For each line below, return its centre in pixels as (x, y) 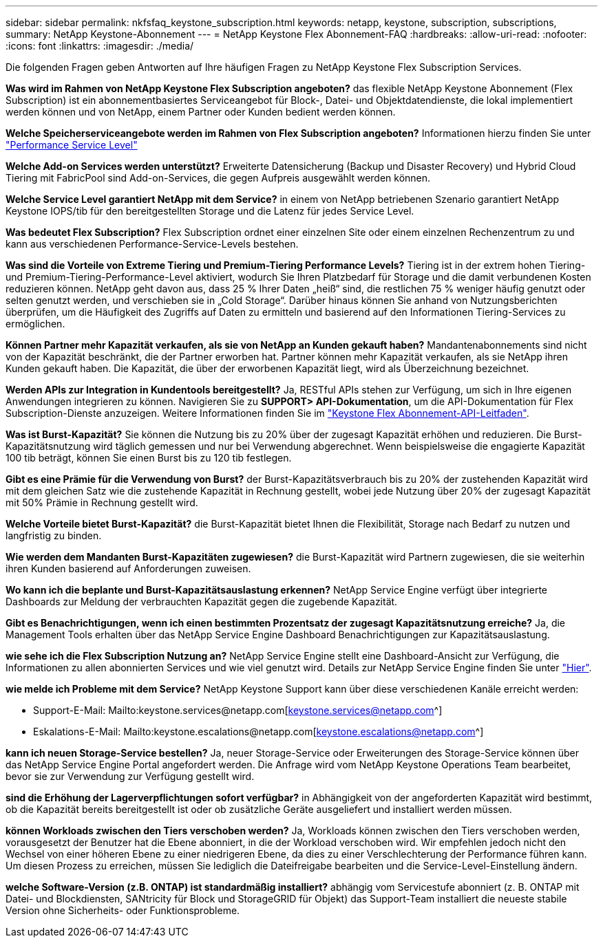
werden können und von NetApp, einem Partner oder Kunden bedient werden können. (201, 112)
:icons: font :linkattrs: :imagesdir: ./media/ (100, 46)
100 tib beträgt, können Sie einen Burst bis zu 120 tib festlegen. (149, 458)
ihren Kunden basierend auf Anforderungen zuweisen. (128, 568)
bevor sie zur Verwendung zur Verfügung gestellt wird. (130, 776)
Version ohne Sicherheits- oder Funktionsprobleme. (123, 910)
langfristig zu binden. (54, 535)
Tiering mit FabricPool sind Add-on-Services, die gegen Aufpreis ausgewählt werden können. (218, 178)
